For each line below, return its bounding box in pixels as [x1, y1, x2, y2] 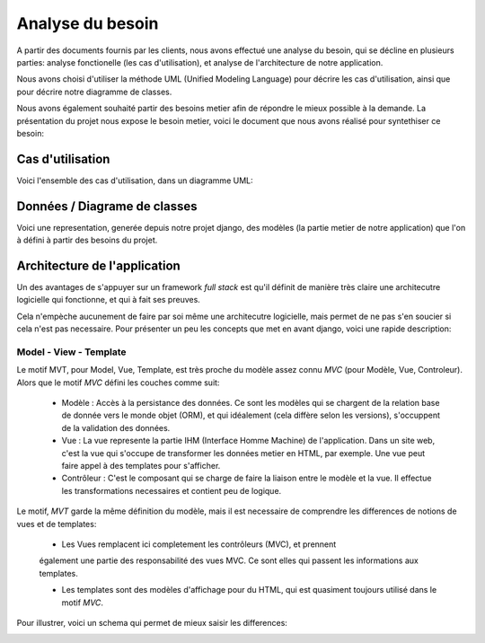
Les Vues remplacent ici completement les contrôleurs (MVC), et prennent [61, 539, 337, 550]
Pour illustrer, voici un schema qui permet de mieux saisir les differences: [16, 617, 287, 628]
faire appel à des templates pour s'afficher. [61, 461, 221, 471]
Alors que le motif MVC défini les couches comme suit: [16, 377, 220, 388]
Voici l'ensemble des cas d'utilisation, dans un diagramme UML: [16, 175, 253, 186]
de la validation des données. [61, 422, 171, 433]
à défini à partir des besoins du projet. [16, 234, 158, 246]
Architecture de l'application [16, 258, 181, 273]
